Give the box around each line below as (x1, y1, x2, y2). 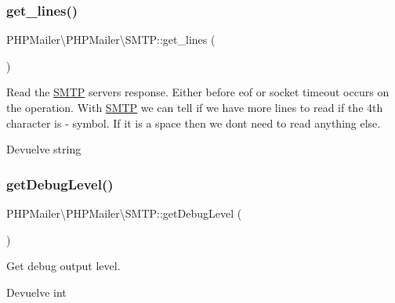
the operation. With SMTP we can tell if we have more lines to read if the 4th (6, 99, 383, 115)
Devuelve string (6, 141, 82, 157)
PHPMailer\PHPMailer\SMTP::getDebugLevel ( (6, 205, 242, 221)
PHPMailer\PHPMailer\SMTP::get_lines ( (6, 31, 216, 48)
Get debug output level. (6, 258, 121, 274)
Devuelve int (6, 283, 67, 300)
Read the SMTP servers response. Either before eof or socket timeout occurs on (6, 84, 390, 100)
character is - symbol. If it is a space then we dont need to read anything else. (6, 114, 381, 131)
